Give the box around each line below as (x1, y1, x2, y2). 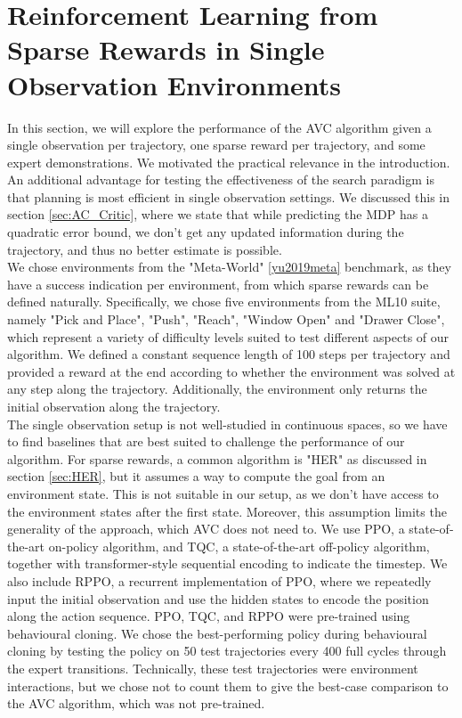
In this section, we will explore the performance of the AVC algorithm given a (7, 118, 432, 136)
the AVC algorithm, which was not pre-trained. (7, 694, 265, 713)
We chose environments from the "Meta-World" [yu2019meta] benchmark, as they (7, 257, 451, 276)
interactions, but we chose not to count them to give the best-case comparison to (7, 676, 449, 695)
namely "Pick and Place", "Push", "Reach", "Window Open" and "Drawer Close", (7, 310, 445, 329)
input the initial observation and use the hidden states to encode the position (7, 589, 429, 608)
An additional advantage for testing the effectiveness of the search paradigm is (7, 170, 434, 189)
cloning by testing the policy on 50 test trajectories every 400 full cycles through (7, 641, 447, 660)
